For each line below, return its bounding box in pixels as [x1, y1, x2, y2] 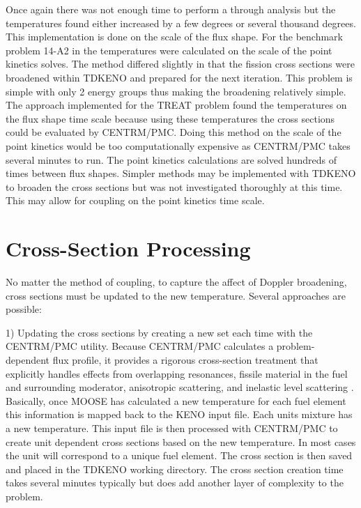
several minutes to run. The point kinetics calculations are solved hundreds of [6, 152, 337, 167]
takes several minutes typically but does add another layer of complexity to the [6, 475, 344, 490]
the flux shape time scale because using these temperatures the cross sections [6, 111, 335, 125]
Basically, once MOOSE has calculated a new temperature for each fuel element [6, 393, 346, 408]
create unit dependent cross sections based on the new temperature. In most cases [6, 434, 356, 449]
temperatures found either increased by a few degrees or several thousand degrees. [6, 15, 356, 30]
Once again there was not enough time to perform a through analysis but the [6, 2, 336, 16]
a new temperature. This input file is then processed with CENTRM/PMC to [6, 420, 338, 435]
